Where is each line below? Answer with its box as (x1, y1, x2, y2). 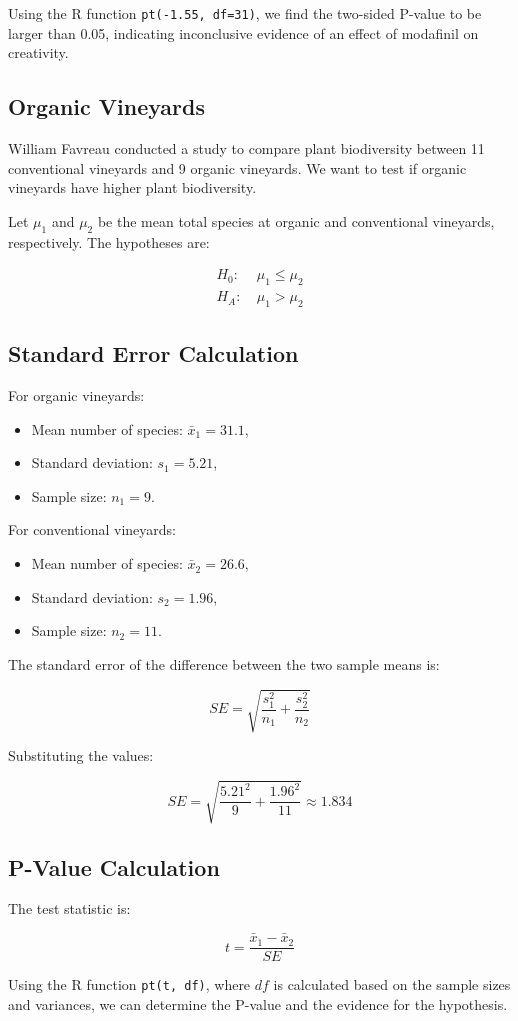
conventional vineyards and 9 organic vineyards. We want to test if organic (8, 157, 467, 178)
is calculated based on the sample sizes (273, 974, 511, 995)
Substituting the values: (8, 744, 154, 765)
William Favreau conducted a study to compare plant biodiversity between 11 (8, 138, 485, 159)
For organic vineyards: (8, 385, 145, 406)
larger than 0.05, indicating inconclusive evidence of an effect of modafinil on (8, 22, 479, 43)
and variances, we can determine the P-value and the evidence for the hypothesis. (8, 993, 508, 1014)
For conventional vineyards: (8, 519, 176, 540)
